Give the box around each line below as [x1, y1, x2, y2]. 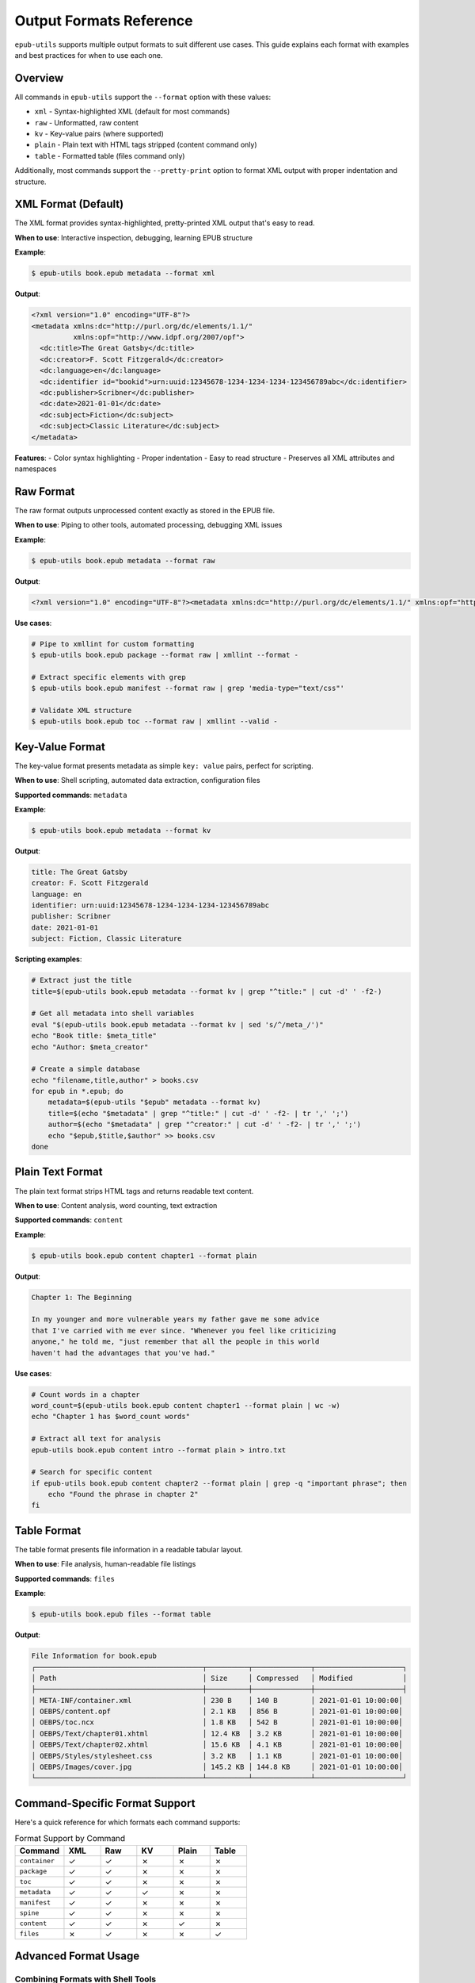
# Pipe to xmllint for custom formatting [31, 639, 195, 648]
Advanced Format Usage [14, 1950, 140, 1963]
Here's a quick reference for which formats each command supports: [14, 1817, 241, 1827]
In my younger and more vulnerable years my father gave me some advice [31, 1315, 320, 1324]
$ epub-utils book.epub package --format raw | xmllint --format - [31, 650, 299, 659]
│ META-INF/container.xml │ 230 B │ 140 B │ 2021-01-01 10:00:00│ [31, 1696, 403, 1705]
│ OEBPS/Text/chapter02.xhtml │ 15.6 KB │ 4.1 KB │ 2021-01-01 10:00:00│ [31, 1740, 403, 1749]
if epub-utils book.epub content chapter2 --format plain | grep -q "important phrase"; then [31, 1479, 408, 1487]
